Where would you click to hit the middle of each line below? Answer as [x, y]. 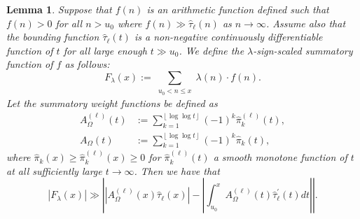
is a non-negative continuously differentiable [228, 37]
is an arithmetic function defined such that [238, 9]
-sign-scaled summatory [303, 50]
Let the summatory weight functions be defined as [112, 103]
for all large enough [105, 50]
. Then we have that [177, 170]
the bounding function [53, 37]
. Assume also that [306, 23]
